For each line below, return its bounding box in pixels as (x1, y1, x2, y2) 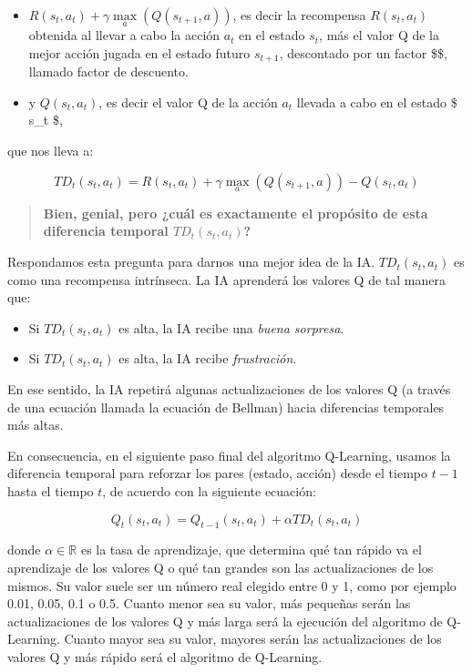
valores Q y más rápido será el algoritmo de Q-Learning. (7, 647, 323, 666)
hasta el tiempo (7, 481, 94, 500)
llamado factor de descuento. (28, 62, 189, 81)
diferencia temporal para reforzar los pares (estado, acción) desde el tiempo (7, 463, 428, 483)
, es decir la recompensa (232, 5, 366, 24)
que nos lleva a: (7, 141, 94, 160)
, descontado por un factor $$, (279, 43, 447, 62)
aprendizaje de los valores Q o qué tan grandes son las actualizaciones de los (7, 557, 434, 576)
